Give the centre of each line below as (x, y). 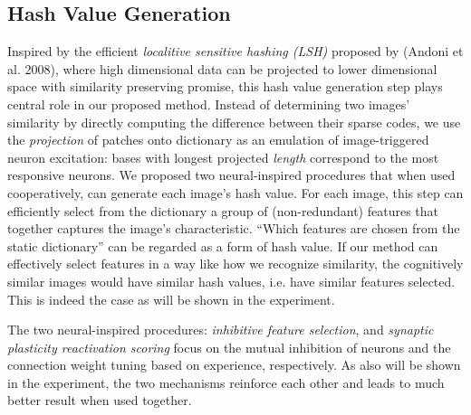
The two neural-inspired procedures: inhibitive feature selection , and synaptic (221, 330)
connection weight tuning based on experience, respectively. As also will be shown (234, 365)
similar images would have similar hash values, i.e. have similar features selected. (231, 281)
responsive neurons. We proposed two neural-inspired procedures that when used (231, 175)
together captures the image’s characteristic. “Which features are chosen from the (234, 228)
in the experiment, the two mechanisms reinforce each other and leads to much (226, 382)
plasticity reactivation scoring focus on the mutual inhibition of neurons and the (229, 347)
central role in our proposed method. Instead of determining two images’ (209, 104)
